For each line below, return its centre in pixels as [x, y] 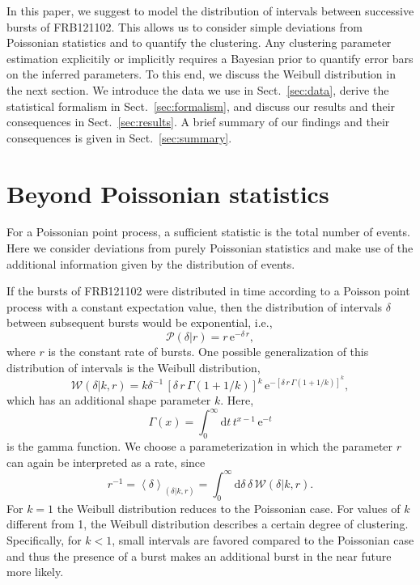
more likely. [35, 572]
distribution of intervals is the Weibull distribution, [134, 367]
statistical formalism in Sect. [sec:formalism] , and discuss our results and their [201, 106]
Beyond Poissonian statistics [168, 193]
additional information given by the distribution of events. [151, 263]
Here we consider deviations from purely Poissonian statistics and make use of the [210, 248]
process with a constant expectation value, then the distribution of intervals [195, 306]
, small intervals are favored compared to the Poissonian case [263, 539]
